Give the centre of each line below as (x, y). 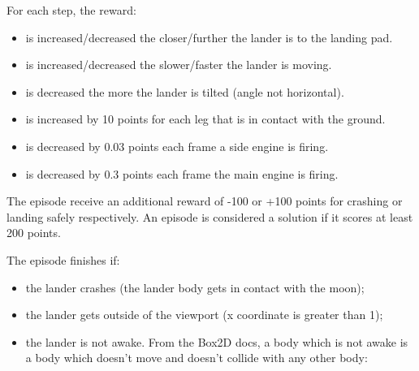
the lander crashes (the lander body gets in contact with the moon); (195, 287)
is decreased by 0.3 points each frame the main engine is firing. (182, 173)
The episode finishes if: (63, 259)
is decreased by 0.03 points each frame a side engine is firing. (177, 146)
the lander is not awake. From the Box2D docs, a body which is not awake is (217, 341)
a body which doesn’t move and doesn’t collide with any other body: (197, 358)
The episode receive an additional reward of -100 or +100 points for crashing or (205, 201)
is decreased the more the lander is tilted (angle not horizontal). (185, 91)
